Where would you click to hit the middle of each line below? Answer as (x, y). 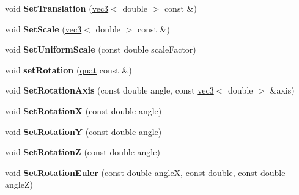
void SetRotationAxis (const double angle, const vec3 (109, 90)
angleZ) (19, 184)
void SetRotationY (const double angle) (83, 131)
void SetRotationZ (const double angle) (83, 152)
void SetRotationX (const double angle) (83, 110)
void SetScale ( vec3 (43, 28)
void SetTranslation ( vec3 (57, 8)
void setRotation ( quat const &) (68, 69)
